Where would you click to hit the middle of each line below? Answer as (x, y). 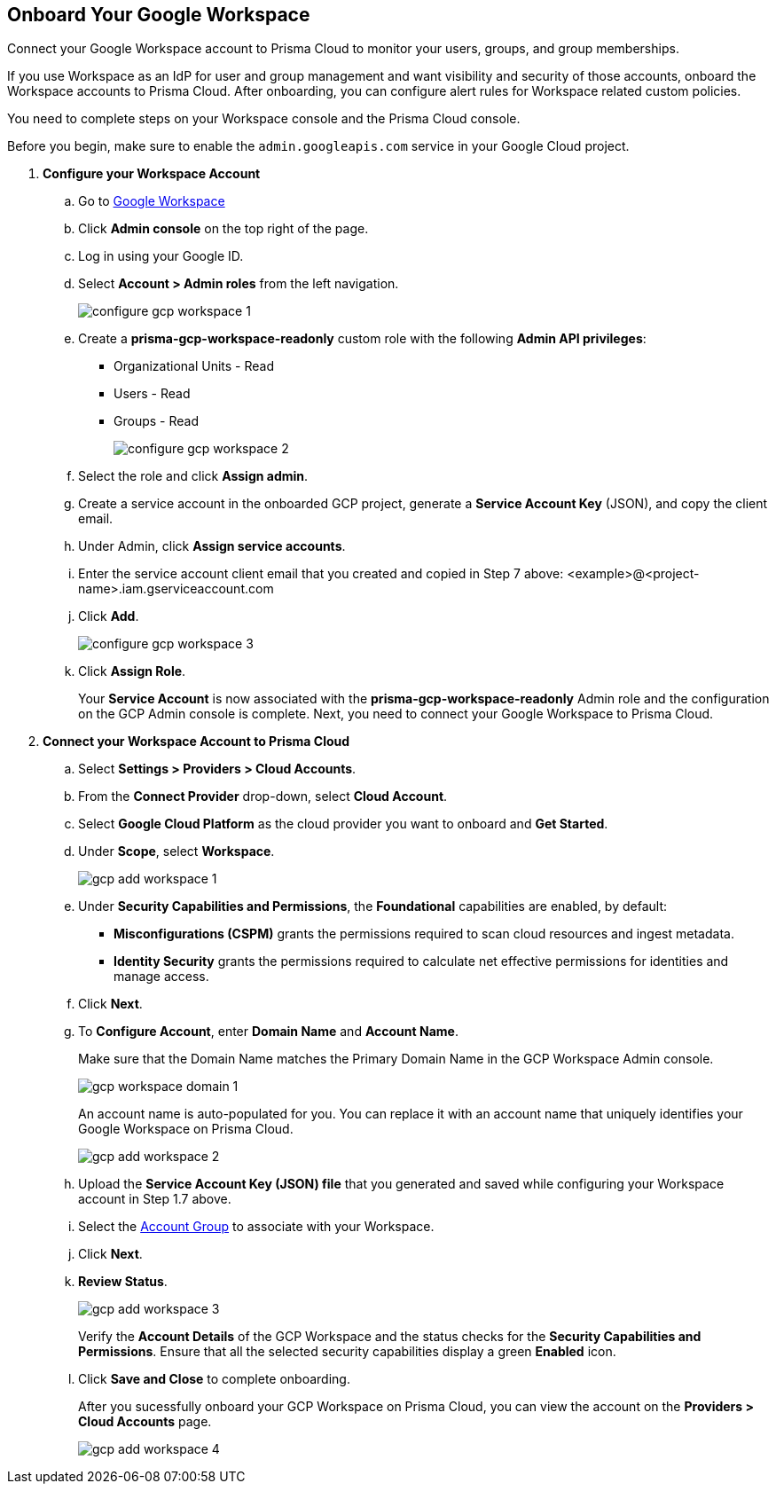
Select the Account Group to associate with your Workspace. (256, 1227)
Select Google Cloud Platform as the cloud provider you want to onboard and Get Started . (343, 824)
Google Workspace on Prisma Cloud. (186, 1129)
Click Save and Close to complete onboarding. (214, 1379)
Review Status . (123, 1282)
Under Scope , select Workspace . (176, 851)
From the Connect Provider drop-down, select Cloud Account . (263, 797)
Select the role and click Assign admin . (193, 476)
